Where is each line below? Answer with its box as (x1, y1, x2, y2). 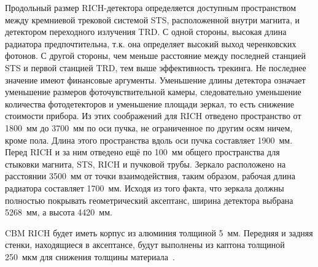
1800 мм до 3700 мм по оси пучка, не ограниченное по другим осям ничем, (5, 121, 293, 134)
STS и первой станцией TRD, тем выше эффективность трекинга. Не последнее (5, 61, 306, 74)
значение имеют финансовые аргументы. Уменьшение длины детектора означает (5, 73, 306, 86)
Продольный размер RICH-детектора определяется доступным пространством (5, 1, 297, 14)
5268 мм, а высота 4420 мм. (5, 206, 112, 219)
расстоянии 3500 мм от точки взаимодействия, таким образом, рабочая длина (5, 169, 295, 182)
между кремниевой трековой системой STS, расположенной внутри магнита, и (5, 13, 300, 26)
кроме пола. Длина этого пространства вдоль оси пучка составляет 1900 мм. (5, 133, 293, 146)
